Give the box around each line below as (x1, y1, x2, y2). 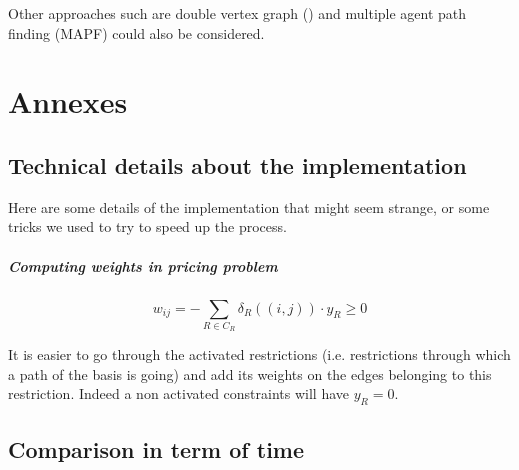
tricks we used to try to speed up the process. (8, 216, 287, 237)
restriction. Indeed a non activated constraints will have (8, 383, 350, 404)
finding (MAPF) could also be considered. (8, 22, 265, 43)
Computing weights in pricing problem (8, 255, 278, 276)
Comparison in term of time (8, 433, 305, 464)
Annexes (8, 81, 128, 122)
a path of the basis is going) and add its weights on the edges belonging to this (8, 363, 492, 384)
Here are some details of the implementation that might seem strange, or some (8, 196, 490, 217)
